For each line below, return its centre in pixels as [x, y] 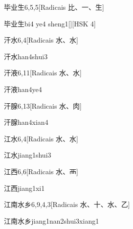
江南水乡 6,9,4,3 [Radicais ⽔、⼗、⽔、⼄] [67, 204]
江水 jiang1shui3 [28, 155]
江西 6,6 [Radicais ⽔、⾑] [41, 171]
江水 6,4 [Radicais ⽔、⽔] [41, 138]
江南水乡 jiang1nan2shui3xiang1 [52, 220]
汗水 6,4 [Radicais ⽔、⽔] [41, 40]
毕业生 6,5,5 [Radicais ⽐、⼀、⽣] [54, 7]
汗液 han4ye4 [23, 89]
